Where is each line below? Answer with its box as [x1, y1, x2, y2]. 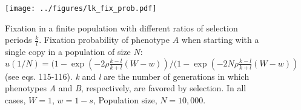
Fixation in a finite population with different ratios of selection [5, 21, 238, 34]
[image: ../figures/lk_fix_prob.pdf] [5, 4, 157, 13]
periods [5, 33, 32, 46]
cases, [5, 93, 26, 106]
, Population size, [93, 93, 157, 106]
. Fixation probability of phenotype [39, 33, 170, 46]
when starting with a [181, 33, 259, 46]
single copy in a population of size [5, 45, 131, 58]
